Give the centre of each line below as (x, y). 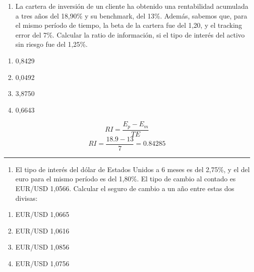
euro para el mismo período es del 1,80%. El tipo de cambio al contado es (126, 179)
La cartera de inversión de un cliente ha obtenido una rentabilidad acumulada (132, 6)
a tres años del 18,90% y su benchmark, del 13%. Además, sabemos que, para (131, 15)
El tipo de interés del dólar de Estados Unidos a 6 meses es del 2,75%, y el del (133, 169)
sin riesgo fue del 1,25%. (52, 44)
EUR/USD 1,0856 (42, 247)
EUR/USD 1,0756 (42, 263)
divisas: (26, 198)
